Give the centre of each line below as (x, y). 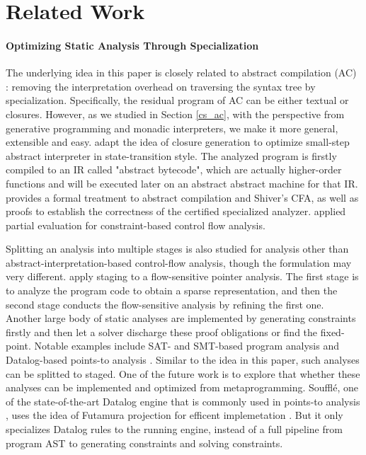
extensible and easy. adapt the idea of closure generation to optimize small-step (178, 142)
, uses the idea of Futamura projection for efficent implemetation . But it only (175, 415)
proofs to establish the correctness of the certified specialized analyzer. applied (176, 211)
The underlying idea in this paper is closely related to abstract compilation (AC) (181, 73)
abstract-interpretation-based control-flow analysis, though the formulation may (179, 262)
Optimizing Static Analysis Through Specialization (132, 45)
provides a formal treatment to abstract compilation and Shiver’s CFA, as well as (182, 197)
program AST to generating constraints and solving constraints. (144, 443)
